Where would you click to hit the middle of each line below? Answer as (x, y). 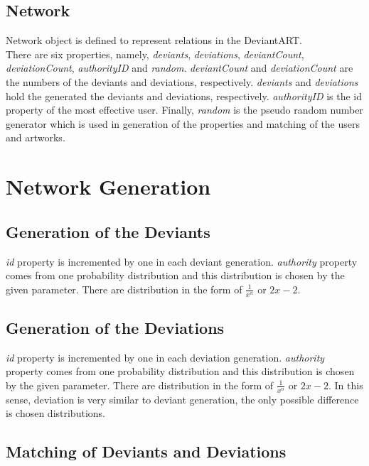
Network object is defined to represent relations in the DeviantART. (154, 40)
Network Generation (108, 186)
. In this (346, 385)
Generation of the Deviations (115, 327)
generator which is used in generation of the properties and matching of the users (183, 123)
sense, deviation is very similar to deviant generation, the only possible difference (182, 399)
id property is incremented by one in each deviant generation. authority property (182, 261)
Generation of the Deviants (108, 231)
